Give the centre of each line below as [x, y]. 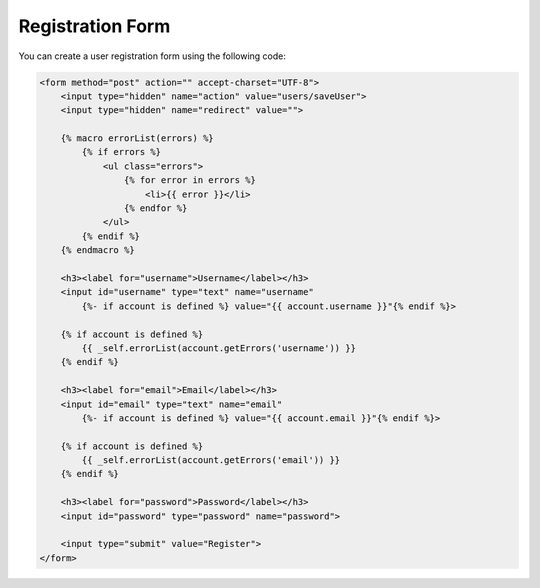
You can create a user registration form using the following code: [152, 56]
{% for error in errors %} [190, 180]
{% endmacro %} [97, 250]
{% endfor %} [155, 208]
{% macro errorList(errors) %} [137, 138]
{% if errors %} [121, 152]
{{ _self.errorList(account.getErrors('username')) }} [219, 348]
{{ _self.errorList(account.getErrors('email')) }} [211, 460]
